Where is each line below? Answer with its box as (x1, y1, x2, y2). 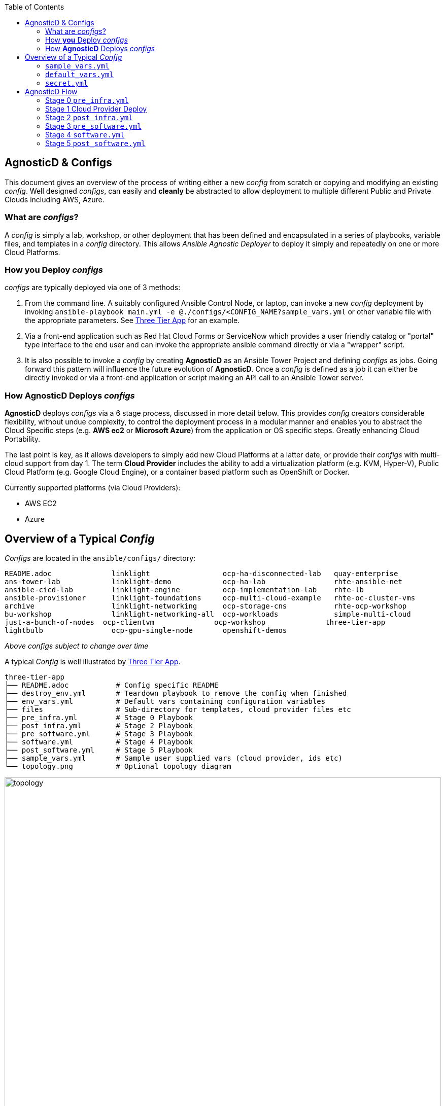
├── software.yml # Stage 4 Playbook (5, 737, 193, 746)
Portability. (5, 435, 41, 444)
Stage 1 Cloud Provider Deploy (45, 104, 147, 113)
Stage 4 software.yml (45, 130, 125, 139)
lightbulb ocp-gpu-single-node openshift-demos (5, 626, 287, 634)
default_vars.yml (45, 70, 114, 79)
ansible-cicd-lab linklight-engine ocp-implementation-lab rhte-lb (5, 585, 364, 594)
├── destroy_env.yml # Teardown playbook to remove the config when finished (5, 689, 347, 697)
